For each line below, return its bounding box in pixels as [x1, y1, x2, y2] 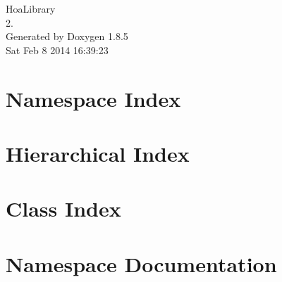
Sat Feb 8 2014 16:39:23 [6, 42, 109, 57]
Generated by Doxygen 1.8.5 [6, 29, 128, 44]
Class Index [6, 194, 121, 223]
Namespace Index [6, 84, 181, 113]
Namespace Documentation [6, 249, 277, 278]
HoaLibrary [6, 1, 56, 15]
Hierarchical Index [6, 139, 190, 167]
